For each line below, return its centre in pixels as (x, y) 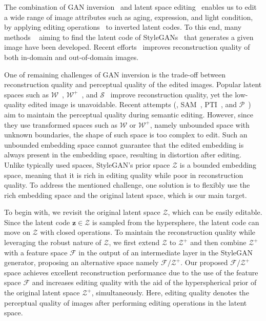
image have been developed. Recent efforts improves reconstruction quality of (127, 47)
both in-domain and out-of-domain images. (71, 57)
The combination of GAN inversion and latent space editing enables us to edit (130, 7)
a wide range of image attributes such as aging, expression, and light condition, (129, 17)
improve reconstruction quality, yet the (171, 94)
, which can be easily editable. (215, 212)
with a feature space (36, 252)
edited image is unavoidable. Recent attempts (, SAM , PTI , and (132, 104)
